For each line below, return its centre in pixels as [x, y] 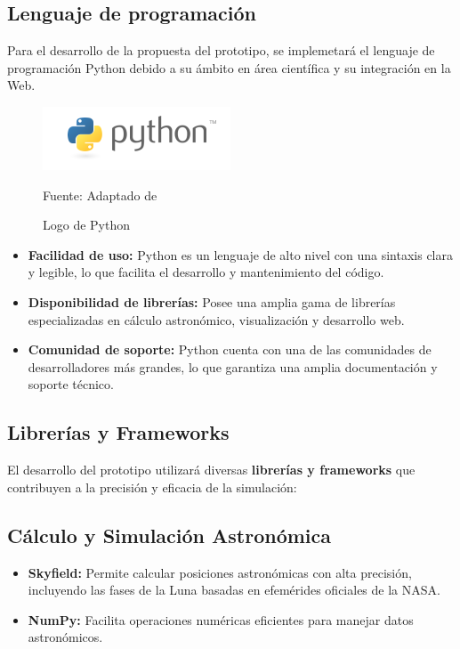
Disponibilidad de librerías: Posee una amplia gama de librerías [212, 301]
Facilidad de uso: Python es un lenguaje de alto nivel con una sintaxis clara [240, 254]
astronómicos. [65, 637]
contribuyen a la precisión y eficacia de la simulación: [152, 487]
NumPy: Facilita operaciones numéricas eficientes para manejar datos [221, 619]
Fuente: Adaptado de [100, 195]
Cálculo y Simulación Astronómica [169, 535]
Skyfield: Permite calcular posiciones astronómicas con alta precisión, [220, 572]
